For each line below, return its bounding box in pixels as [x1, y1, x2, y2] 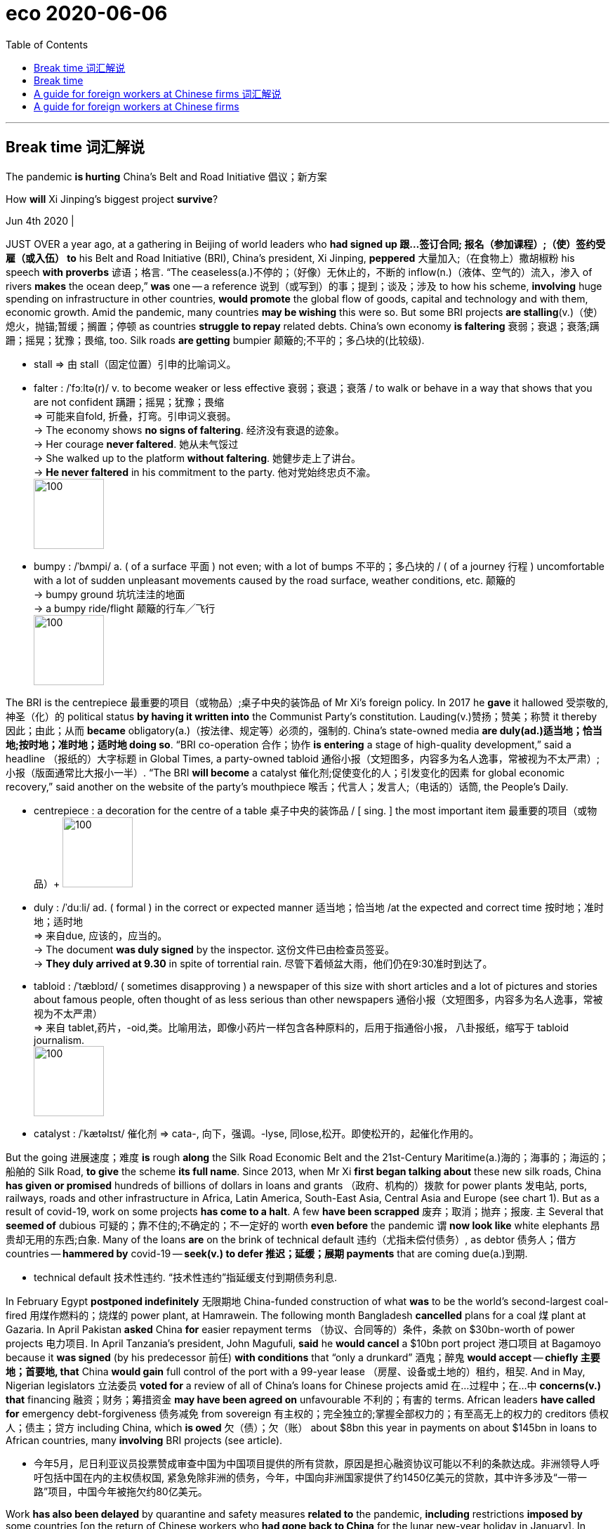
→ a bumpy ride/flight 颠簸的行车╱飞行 [34, 602, 216, 614]
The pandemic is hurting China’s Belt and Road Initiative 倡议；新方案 [6, 170, 327, 183]
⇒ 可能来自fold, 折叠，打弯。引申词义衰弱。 [34, 409, 237, 422]
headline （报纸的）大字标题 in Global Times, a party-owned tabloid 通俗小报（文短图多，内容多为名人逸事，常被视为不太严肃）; [6, 752, 600, 764]
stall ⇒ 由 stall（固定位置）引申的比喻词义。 [34, 357, 237, 370]
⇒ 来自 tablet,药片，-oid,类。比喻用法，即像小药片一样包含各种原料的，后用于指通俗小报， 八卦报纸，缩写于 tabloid [34, 1021, 569, 1033]
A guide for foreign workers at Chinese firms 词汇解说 [34, 87, 282, 100]
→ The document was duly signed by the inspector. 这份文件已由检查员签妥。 [34, 943, 395, 955]
